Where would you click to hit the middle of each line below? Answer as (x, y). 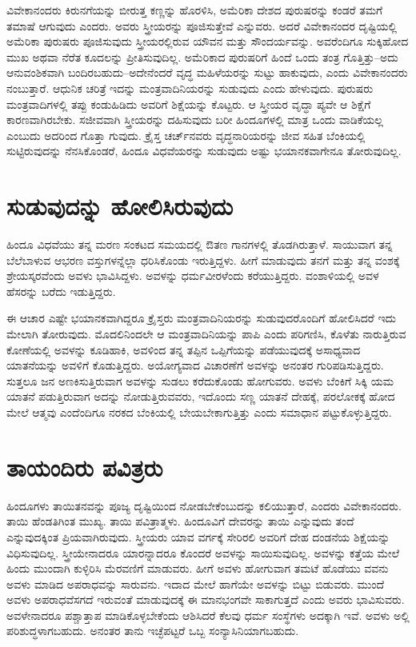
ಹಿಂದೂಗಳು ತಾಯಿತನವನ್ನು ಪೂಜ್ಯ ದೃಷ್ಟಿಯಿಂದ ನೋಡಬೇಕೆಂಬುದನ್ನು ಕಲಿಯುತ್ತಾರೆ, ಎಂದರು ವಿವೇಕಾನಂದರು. (204, 505)
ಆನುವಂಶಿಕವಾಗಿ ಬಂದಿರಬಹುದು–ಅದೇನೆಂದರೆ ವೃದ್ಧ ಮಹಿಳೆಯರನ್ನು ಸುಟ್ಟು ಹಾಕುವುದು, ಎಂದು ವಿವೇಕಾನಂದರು (207, 72)
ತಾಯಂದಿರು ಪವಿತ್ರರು (85, 467)
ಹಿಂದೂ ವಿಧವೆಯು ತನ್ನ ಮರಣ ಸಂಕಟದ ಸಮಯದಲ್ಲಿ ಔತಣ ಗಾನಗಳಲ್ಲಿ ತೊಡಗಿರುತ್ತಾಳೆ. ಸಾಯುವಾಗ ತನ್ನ (200, 244)
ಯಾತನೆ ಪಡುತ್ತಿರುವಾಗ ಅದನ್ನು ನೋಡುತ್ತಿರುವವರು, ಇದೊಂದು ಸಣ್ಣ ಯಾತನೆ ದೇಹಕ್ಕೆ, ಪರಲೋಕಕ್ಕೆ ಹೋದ (201, 396)
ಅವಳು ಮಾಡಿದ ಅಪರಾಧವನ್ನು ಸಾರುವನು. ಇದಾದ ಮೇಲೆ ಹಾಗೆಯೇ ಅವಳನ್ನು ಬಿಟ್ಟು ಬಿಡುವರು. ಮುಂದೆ (196, 583)
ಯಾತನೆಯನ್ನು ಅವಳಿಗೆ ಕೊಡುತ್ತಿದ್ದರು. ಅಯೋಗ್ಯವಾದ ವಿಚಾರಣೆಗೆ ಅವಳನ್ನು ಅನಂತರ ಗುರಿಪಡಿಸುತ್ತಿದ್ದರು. (195, 365)
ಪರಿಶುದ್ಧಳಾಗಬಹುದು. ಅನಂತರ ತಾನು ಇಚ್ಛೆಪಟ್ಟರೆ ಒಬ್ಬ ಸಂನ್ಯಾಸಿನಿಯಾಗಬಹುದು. (153, 631)
